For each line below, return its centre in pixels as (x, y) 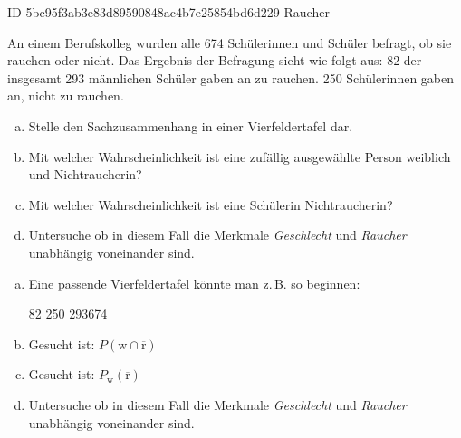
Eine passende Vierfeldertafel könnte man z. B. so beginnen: (194, 283)
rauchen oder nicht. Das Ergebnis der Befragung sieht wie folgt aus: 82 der (215, 60)
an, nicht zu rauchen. (66, 95)
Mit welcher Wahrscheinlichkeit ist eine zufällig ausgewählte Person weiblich (240, 156)
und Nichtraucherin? (85, 174)
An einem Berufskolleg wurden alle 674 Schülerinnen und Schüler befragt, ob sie (230, 42)
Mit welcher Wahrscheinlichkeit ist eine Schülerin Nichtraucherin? (211, 204)
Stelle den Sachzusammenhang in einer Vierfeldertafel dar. (191, 125)
